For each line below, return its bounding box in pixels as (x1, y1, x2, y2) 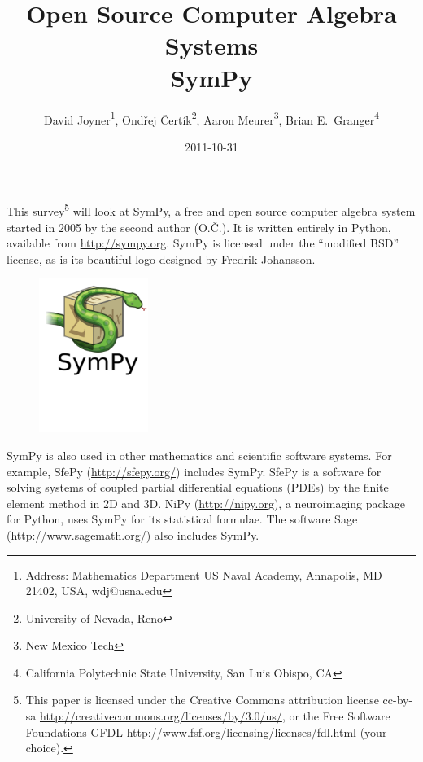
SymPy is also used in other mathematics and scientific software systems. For (7, 446, 392, 463)
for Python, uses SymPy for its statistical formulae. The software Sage (7, 510, 358, 528)
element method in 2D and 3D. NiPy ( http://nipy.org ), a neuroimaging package (7, 494, 405, 511)
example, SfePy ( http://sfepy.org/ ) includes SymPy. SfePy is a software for (7, 462, 382, 480)
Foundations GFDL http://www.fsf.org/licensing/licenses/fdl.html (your (25, 723, 387, 740)
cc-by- (382, 691, 413, 708)
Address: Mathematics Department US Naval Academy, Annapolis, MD (25, 566, 382, 583)
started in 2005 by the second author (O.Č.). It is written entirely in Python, (7, 218, 391, 235)
